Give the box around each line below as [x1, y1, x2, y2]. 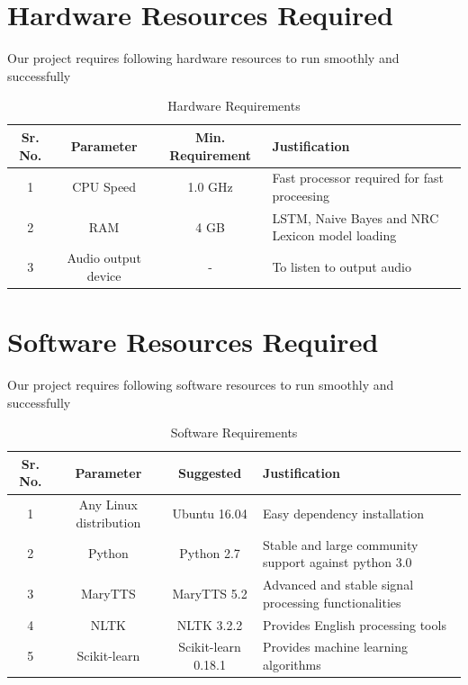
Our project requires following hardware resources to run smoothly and [7, 49, 400, 68]
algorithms [263, 655, 321, 673]
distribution [76, 512, 141, 531]
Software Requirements [170, 423, 298, 442]
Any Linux [78, 495, 138, 514]
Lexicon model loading [272, 226, 397, 245]
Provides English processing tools [263, 615, 446, 634]
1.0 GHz [187, 177, 233, 196]
